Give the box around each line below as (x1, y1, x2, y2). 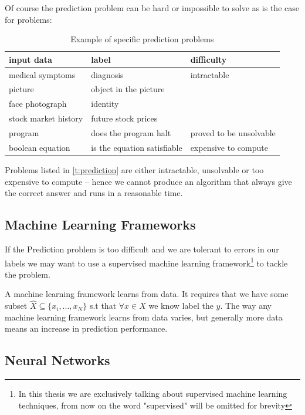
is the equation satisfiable (91, 141, 182, 153)
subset (5, 299, 28, 312)
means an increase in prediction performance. (5, 322, 168, 335)
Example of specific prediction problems (70, 33, 214, 45)
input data (9, 53, 52, 65)
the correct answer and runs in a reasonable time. (5, 187, 183, 199)
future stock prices (91, 112, 158, 124)
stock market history (9, 112, 83, 124)
